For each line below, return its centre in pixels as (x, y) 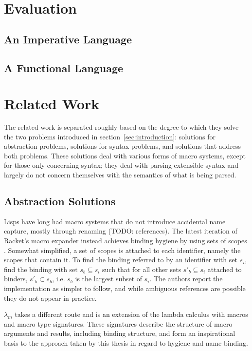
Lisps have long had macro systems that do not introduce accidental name (115, 221)
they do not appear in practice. (50, 298)
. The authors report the (186, 279)
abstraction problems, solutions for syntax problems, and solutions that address (123, 146)
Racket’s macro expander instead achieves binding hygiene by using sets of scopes (126, 241)
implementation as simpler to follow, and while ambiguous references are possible (125, 288)
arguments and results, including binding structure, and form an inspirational (120, 333)
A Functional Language (64, 68)
